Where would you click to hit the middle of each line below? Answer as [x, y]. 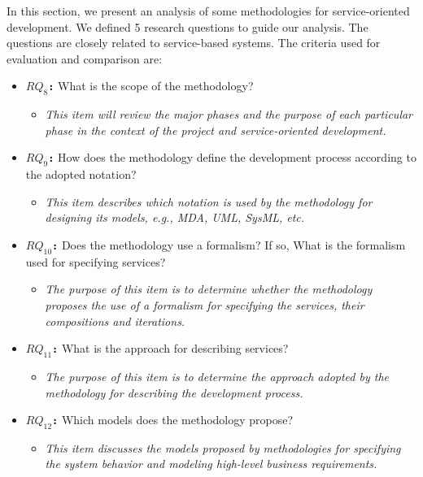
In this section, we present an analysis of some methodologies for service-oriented [208, 11]
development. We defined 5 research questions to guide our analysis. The [188, 26]
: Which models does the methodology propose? [173, 420]
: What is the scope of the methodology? [151, 86]
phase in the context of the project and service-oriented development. [216, 130]
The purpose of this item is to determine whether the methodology [209, 289]
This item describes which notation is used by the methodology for [209, 201]
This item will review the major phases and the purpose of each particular [229, 114]
